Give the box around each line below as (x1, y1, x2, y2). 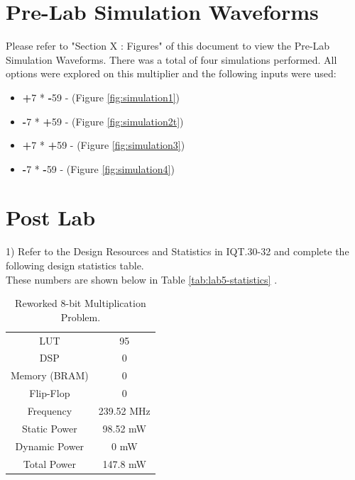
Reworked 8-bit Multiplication (15, 296, 146, 311)
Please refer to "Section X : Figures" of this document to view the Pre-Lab (6, 38, 330, 53)
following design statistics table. (6, 258, 144, 272)
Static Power (22, 420, 77, 435)
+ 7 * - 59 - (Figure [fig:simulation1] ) (22, 89, 180, 104)
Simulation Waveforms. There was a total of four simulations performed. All (6, 52, 337, 67)
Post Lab (6, 203, 96, 232)
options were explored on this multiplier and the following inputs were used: (6, 66, 337, 81)
